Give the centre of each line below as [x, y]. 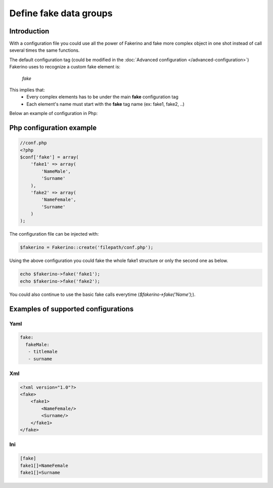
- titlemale [43, 352]
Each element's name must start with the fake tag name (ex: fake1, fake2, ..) [105, 104]
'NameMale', [56, 171]
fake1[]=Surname [40, 472]
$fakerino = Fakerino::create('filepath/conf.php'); [87, 248]
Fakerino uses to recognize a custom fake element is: [65, 67]
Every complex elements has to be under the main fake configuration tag [103, 97]
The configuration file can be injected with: [54, 234]
